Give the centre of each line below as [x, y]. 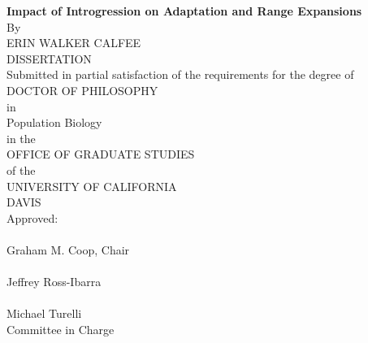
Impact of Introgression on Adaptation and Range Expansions [184, 11]
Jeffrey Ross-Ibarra [54, 282]
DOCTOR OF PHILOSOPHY [82, 90]
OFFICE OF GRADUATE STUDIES [101, 154]
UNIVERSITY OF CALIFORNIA [92, 186]
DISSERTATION [49, 58]
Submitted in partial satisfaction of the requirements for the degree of [180, 74]
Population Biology [54, 122]
